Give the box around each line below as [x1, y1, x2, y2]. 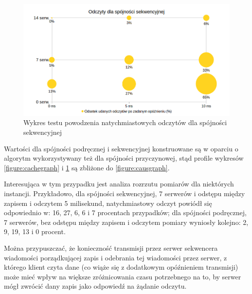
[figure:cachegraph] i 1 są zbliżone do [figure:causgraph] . [4, 162, 170, 172]
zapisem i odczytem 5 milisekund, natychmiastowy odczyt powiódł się [4, 198, 212, 208]
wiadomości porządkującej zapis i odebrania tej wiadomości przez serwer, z [4, 252, 227, 262]
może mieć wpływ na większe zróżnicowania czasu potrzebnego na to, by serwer [4, 271, 241, 281]
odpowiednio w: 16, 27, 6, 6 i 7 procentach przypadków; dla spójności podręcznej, [4, 207, 247, 218]
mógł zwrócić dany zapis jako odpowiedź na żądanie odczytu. [4, 281, 187, 291]
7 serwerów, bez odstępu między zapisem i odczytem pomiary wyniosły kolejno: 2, [4, 217, 249, 227]
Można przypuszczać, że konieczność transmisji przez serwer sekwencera [4, 242, 218, 253]
